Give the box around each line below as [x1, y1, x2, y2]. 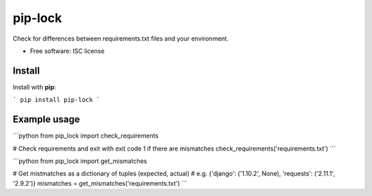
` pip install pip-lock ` [12, 96, 101, 104]
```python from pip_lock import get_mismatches [12, 157, 147, 165]
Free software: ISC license [30, 47, 105, 55]
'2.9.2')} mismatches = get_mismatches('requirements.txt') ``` [12, 179, 188, 187]
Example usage [12, 113, 81, 125]
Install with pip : [12, 83, 56, 91]
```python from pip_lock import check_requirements [12, 131, 158, 140]
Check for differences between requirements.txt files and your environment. [12, 34, 229, 43]
